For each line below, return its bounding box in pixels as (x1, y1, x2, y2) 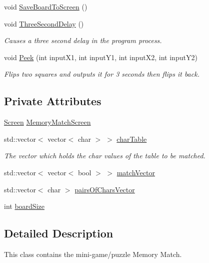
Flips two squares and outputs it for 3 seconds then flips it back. (4, 69, 199, 79)
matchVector (116, 167, 155, 177)
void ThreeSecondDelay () (4, 18, 84, 29)
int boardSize (4, 201, 44, 211)
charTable (116, 133, 147, 144)
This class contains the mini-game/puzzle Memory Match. (4, 248, 182, 259)
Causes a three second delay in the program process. (4, 35, 162, 46)
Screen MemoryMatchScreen (4, 117, 91, 127)
